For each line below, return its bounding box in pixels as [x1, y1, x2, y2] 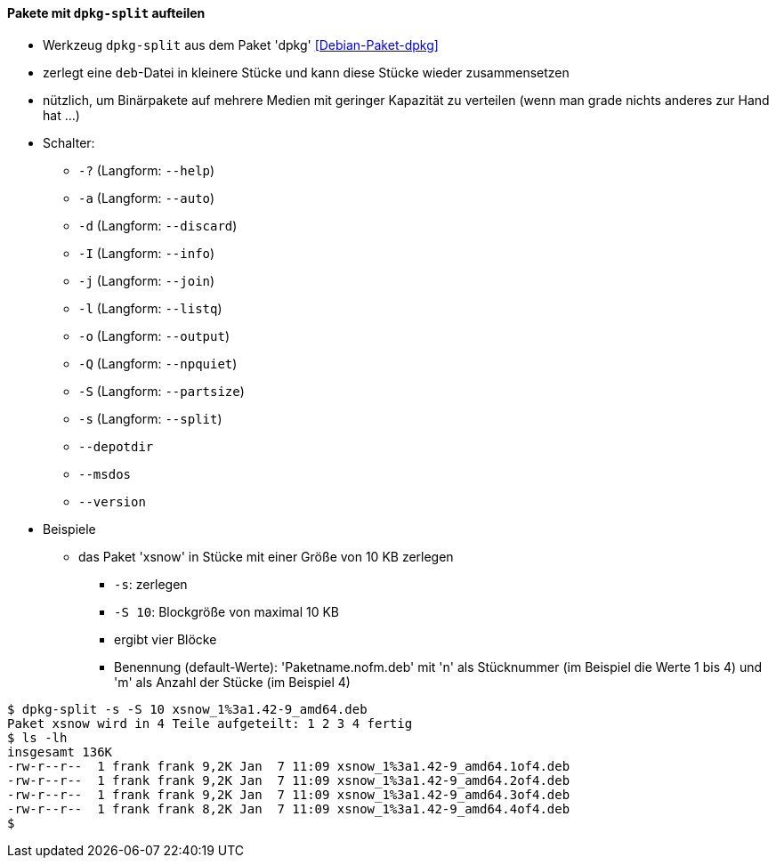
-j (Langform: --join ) [78, 272, 215, 288]
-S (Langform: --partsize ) [78, 383, 245, 399]
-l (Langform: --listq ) [78, 300, 222, 316]
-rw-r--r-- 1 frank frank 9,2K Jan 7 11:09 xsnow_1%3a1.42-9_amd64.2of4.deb [7, 772, 570, 788]
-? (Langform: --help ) [78, 162, 215, 178]
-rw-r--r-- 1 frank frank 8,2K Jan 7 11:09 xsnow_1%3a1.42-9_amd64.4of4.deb [7, 801, 570, 816]
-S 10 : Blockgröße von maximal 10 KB [114, 603, 340, 619]
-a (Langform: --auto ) [78, 190, 215, 206]
